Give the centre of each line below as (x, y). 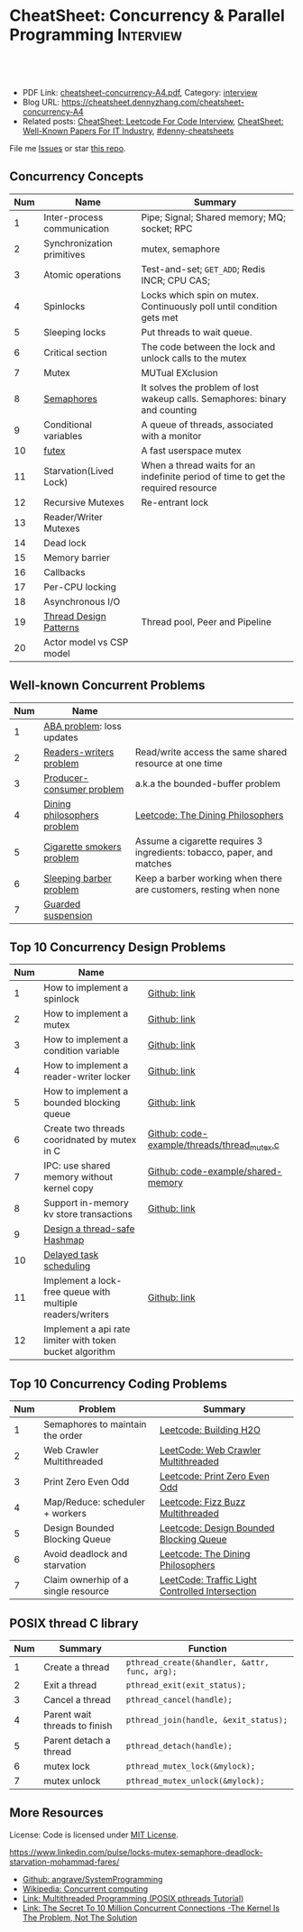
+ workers (65, 1514)
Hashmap (64, 1241)
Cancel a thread (77, 1700)
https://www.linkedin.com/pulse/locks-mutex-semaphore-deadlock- (136, 1852)
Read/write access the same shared (211, 752)
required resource (179, 488)
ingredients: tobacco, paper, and (204, 852)
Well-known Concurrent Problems (107, 686)
